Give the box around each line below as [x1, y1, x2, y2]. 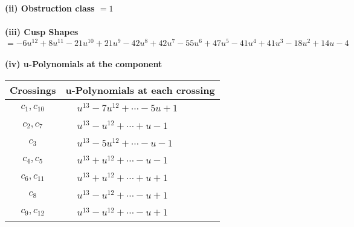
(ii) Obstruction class [5, 2, 95, 14]
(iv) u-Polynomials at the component [5, 58, 163, 70]
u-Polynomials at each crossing [65, 83, 215, 97]
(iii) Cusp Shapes [5, 25, 79, 38]
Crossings [10, 83, 56, 97]
